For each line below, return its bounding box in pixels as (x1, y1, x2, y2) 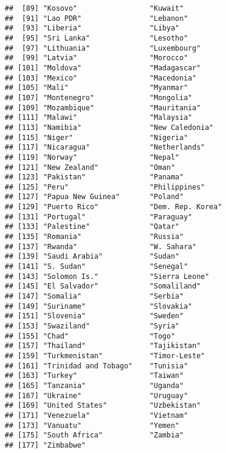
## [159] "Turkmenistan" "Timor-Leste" (5, 351, 205, 360)
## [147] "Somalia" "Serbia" (5, 292, 184, 301)
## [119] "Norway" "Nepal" (5, 153, 180, 162)
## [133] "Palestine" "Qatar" (5, 222, 180, 231)
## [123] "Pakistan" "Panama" (5, 173, 184, 182)
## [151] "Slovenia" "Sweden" (5, 312, 184, 321)
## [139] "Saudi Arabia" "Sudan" (5, 252, 180, 261)
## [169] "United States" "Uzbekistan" (5, 401, 201, 410)
